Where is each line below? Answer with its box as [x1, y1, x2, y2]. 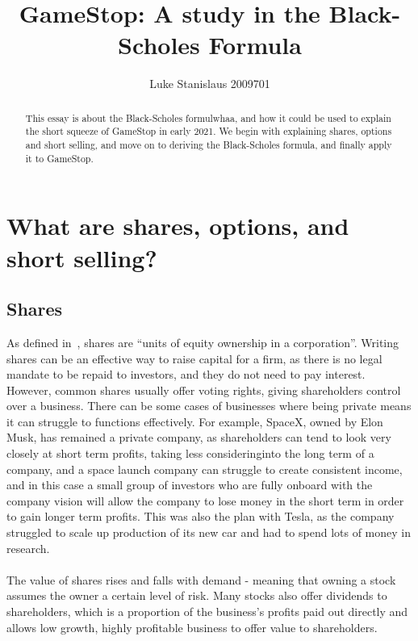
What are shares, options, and [6, 209, 349, 242]
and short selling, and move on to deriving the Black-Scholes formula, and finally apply [25, 138, 392, 152]
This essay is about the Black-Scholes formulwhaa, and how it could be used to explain [25, 111, 391, 124]
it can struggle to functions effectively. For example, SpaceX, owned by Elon [6, 413, 383, 429]
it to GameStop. [25, 151, 94, 165]
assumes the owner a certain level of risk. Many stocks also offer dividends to [6, 587, 387, 604]
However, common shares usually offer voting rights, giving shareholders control [6, 381, 401, 398]
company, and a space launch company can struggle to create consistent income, [6, 460, 403, 477]
